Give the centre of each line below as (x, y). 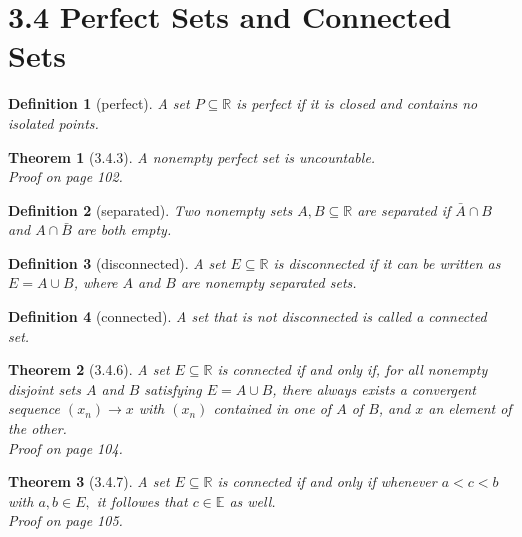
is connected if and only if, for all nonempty (352, 369)
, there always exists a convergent (374, 388)
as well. (252, 500)
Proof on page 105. (65, 520)
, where (95, 282)
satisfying (173, 388)
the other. (37, 428)
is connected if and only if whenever (327, 481)
